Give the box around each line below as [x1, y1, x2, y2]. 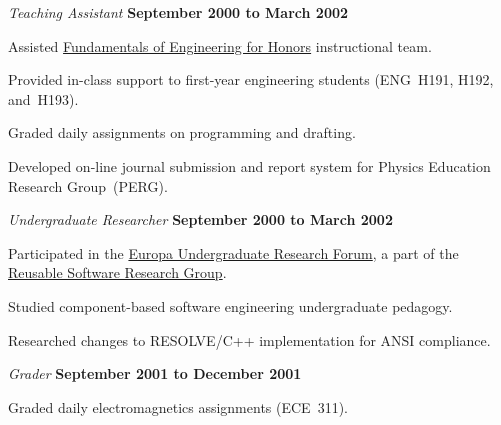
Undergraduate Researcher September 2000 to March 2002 [8, 209, 393, 230]
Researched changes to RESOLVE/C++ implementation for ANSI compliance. [8, 329, 491, 350]
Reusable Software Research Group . [8, 262, 227, 283]
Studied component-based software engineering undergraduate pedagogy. [8, 295, 453, 316]
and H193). [8, 88, 79, 109]
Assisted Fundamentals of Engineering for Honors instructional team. [8, 35, 432, 56]
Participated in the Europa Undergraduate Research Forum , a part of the [8, 242, 459, 263]
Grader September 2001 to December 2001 [8, 363, 302, 384]
